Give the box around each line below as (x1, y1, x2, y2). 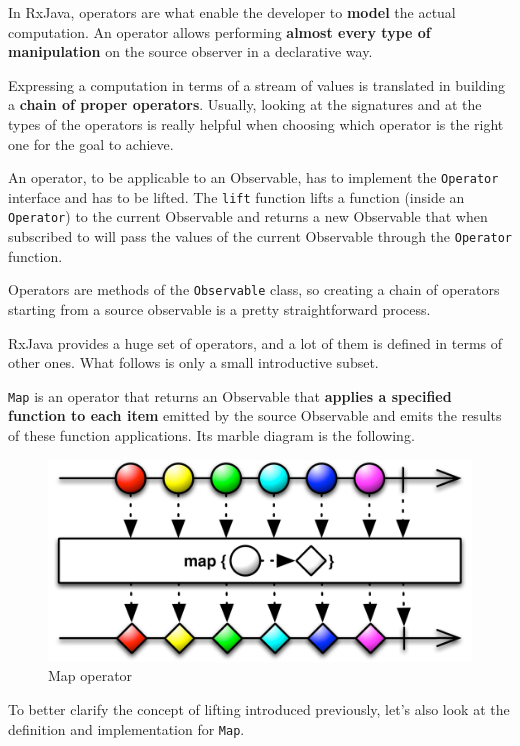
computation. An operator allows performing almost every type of (8, 21, 431, 42)
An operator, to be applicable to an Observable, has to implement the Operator (8, 167, 499, 188)
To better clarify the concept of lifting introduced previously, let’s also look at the (8, 698, 510, 719)
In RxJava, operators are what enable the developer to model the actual (8, 2, 456, 22)
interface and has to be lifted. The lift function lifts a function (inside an (8, 186, 465, 207)
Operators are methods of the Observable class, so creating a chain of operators (8, 279, 500, 300)
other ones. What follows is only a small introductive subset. (8, 352, 379, 373)
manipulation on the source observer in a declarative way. (8, 41, 373, 62)
